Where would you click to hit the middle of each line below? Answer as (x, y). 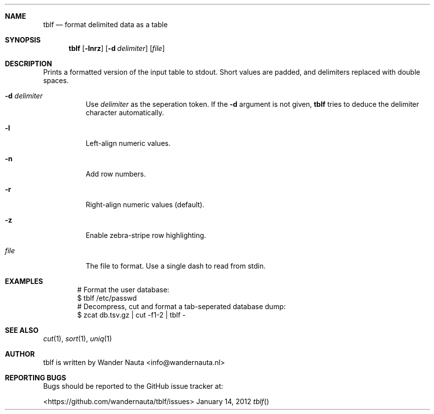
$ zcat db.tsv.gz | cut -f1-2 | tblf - (131, 315)
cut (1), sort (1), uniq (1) (78, 339)
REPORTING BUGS (36, 378)
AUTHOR (20, 354)
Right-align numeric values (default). (145, 205)
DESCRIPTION (29, 64)
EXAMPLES (24, 281)
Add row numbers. (116, 174)
